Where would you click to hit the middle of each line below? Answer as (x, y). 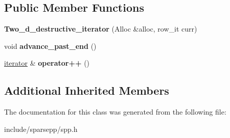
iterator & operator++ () (47, 63)
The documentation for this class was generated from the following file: (115, 112)
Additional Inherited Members (87, 90)
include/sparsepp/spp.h (41, 129)
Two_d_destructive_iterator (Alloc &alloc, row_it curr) (101, 29)
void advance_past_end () (50, 46)
